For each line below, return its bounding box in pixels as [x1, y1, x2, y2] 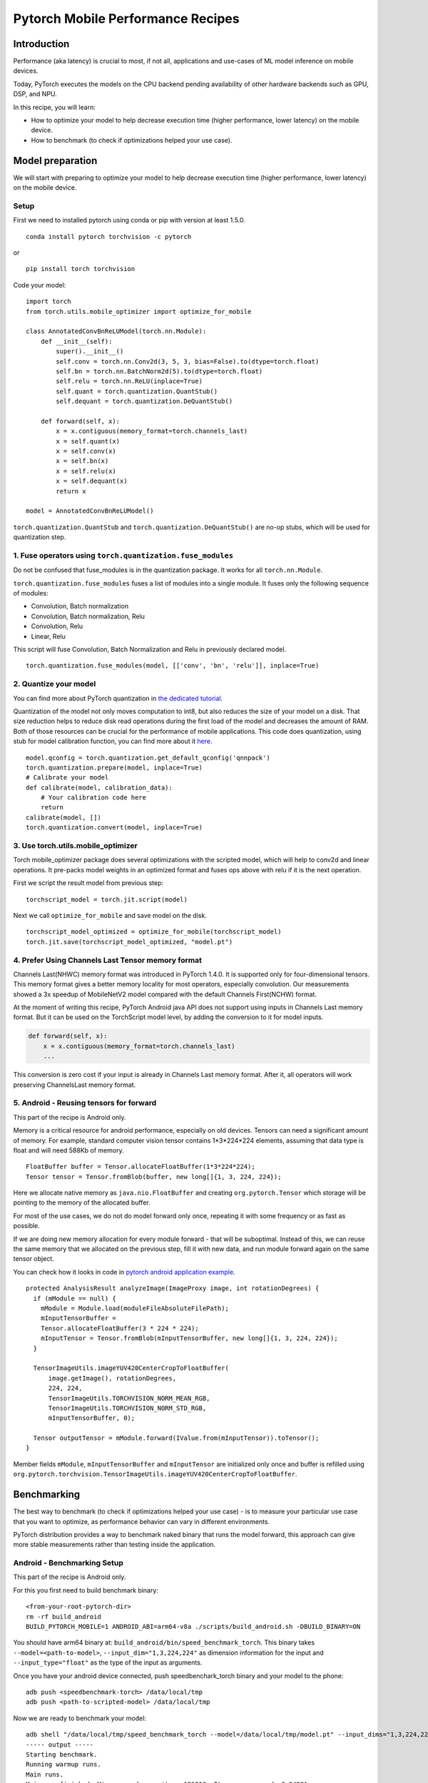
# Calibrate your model [26, 774, 109, 782]
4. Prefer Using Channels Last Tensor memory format [13, 955, 203, 965]
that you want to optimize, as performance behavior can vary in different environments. [13, 1517, 270, 1526]
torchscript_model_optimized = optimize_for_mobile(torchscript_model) [26, 928, 282, 936]
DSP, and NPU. [13, 90, 57, 98]
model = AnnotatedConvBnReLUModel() [26, 507, 154, 515]
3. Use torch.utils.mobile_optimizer [13, 841, 138, 851]
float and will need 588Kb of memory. [13, 1145, 124, 1155]
